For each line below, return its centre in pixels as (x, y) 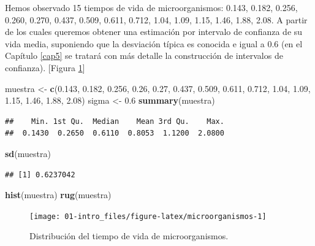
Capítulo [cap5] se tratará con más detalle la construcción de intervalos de (144, 56)
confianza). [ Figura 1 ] (45, 67)
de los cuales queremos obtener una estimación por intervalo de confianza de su (154, 32)
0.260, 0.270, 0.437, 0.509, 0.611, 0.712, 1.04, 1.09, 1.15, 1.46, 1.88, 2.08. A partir (156, 19)
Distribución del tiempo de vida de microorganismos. (129, 236)
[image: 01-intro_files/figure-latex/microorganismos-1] (148, 216)
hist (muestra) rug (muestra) (58, 195)
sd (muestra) (28, 153)
